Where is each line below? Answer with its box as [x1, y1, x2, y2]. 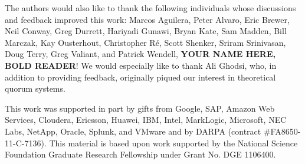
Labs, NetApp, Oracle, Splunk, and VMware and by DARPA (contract [5, 125, 261, 137]
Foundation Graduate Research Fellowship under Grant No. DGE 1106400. [5, 148, 276, 160]
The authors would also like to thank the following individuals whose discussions [5, 2, 296, 14]
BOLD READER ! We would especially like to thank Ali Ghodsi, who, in [5, 59, 277, 71]
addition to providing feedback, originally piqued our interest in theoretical [5, 71, 276, 83]
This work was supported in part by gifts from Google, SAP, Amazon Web [5, 102, 275, 114]
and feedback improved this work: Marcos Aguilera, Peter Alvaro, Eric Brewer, [5, 13, 290, 25]
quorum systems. [5, 82, 65, 95]
